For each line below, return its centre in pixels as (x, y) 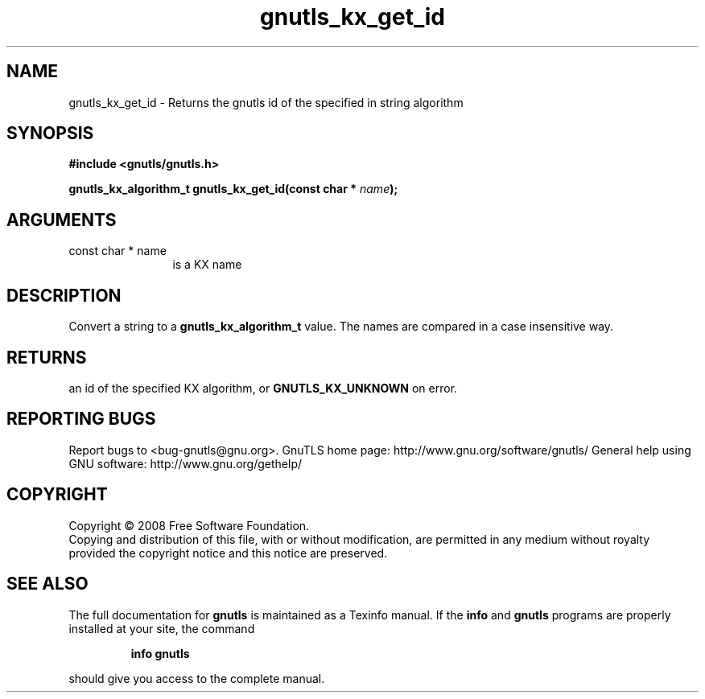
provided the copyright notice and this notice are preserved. (228, 553)
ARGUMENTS (62, 220)
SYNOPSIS (50, 134)
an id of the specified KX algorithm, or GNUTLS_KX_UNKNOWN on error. (263, 388)
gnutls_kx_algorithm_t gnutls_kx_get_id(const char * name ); (233, 189)
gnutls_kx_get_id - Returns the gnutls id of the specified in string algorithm (266, 102)
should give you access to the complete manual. (197, 678)
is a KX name (207, 265)
